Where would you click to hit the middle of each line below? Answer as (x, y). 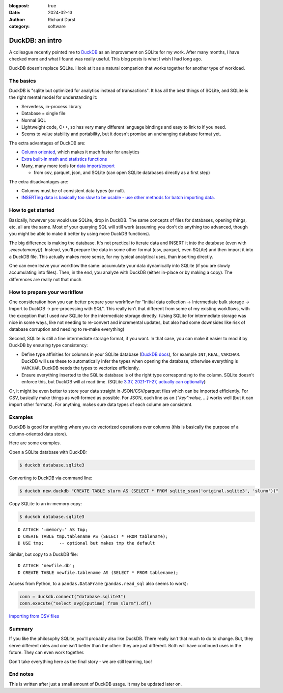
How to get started (32, 210)
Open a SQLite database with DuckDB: (48, 452)
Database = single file (43, 114)
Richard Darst (62, 19)
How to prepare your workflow (46, 292)
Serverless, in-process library (52, 106)
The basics (23, 81)
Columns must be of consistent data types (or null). (73, 191)
